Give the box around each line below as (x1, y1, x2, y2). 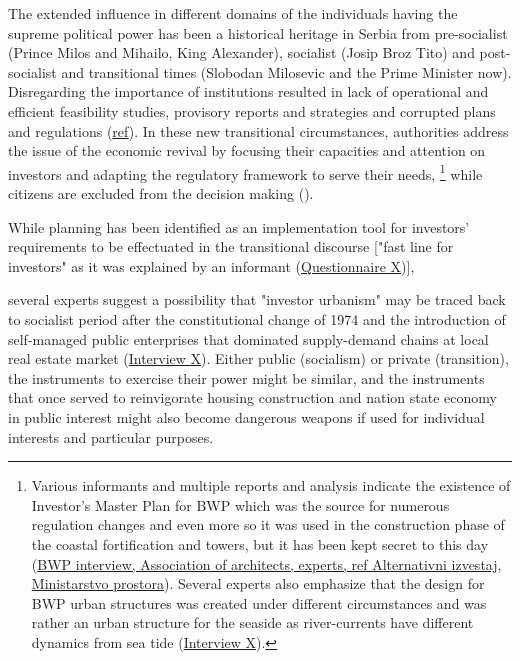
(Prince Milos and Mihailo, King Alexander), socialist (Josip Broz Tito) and (8, 42, 475, 63)
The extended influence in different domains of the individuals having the (8, 3, 458, 23)
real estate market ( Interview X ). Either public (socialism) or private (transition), (8, 348, 509, 369)
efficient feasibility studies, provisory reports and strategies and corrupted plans (8, 100, 496, 121)
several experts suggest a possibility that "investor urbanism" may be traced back (8, 289, 506, 310)
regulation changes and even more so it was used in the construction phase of (31, 514, 505, 535)
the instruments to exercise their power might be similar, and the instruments (8, 367, 485, 388)
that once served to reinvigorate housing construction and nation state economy (8, 387, 497, 408)
